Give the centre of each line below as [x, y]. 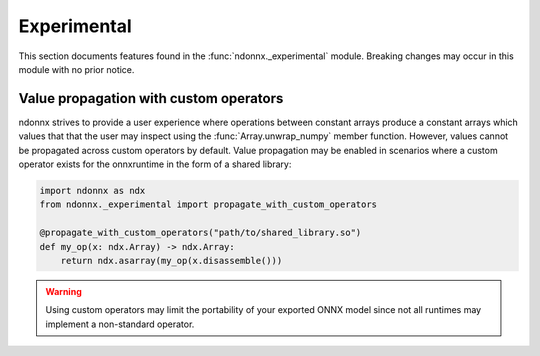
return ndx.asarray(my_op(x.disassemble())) [171, 260]
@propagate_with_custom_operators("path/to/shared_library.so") [200, 233]
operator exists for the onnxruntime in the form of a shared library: [155, 164]
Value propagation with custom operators [151, 98]
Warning [63, 291]
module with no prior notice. [76, 69]
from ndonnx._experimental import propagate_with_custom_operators [208, 204]
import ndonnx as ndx [92, 190]
